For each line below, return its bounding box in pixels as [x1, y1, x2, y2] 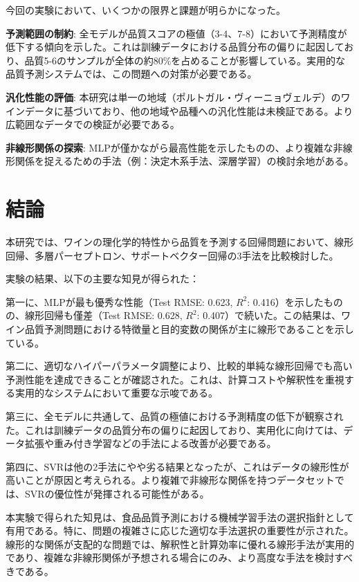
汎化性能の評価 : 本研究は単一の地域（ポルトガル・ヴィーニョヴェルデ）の [6, 89, 341, 104]
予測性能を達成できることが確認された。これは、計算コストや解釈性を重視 [6, 372, 344, 386]
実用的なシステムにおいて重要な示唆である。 [15, 385, 219, 400]
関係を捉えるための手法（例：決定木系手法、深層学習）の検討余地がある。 [15, 154, 354, 168]
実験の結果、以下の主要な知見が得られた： [6, 271, 199, 286]
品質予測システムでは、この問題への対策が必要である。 [6, 66, 257, 81]
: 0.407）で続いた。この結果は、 [196, 308, 342, 322]
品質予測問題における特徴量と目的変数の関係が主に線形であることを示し [24, 322, 354, 336]
